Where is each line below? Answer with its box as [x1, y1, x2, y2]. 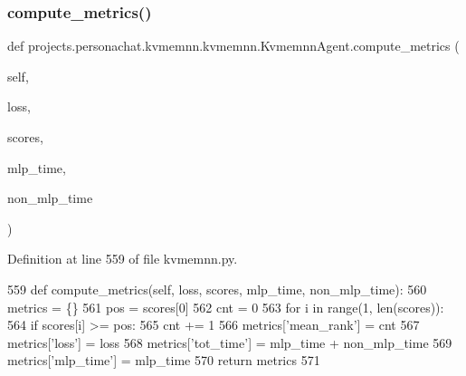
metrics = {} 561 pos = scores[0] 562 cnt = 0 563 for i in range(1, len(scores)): [7, 297, 444, 316]
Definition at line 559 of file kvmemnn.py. [7, 249, 238, 268]
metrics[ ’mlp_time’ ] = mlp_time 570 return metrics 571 [7, 351, 320, 370]
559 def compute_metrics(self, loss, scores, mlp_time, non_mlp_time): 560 [7, 279, 427, 298]
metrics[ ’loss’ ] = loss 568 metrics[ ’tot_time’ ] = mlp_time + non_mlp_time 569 [7, 333, 452, 352]
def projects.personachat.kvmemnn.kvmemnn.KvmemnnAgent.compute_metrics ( [7, 36, 460, 55]
